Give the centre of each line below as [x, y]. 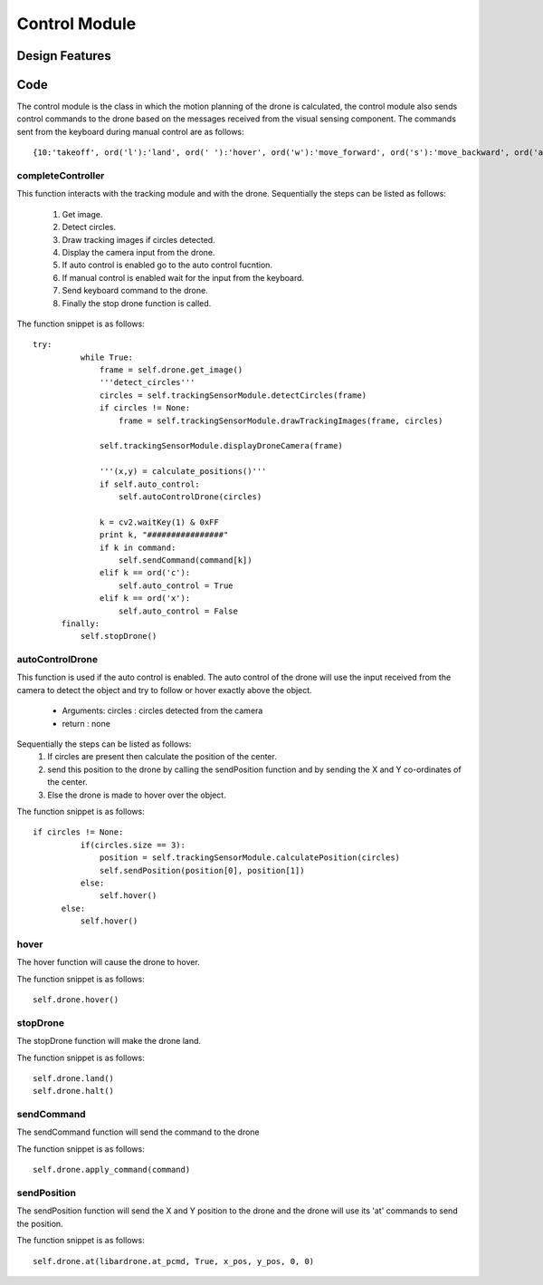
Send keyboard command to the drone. [135, 291]
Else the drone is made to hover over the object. [137, 795]
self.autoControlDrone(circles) [190, 497]
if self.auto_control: [150, 484]
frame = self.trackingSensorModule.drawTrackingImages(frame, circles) [281, 420]
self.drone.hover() [76, 1000]
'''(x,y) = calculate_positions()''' [183, 472]
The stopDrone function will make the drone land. [109, 1041]
